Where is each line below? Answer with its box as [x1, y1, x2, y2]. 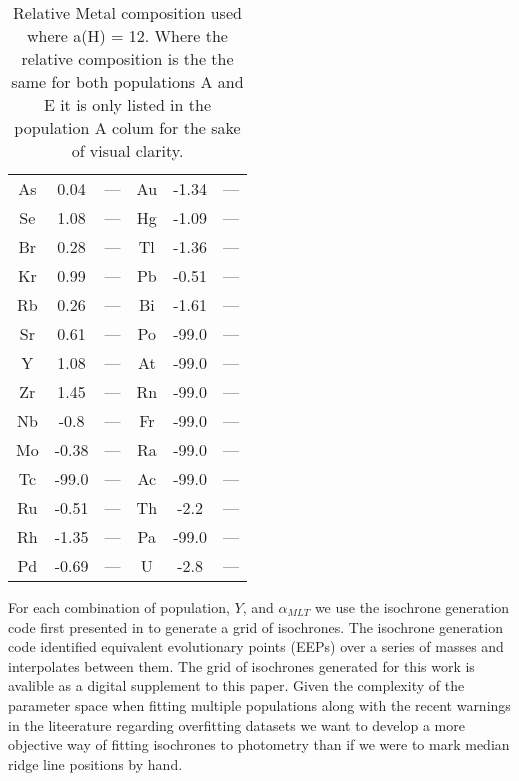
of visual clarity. [71, 139, 184, 162]
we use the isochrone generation [314, 597, 510, 617]
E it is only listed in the [43, 93, 212, 116]
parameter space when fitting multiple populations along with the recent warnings [8, 694, 511, 715]
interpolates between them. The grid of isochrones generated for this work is [8, 655, 475, 676]
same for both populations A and [11, 70, 244, 93]
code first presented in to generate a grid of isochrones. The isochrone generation [8, 616, 503, 637]
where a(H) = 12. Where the [27, 24, 228, 47]
